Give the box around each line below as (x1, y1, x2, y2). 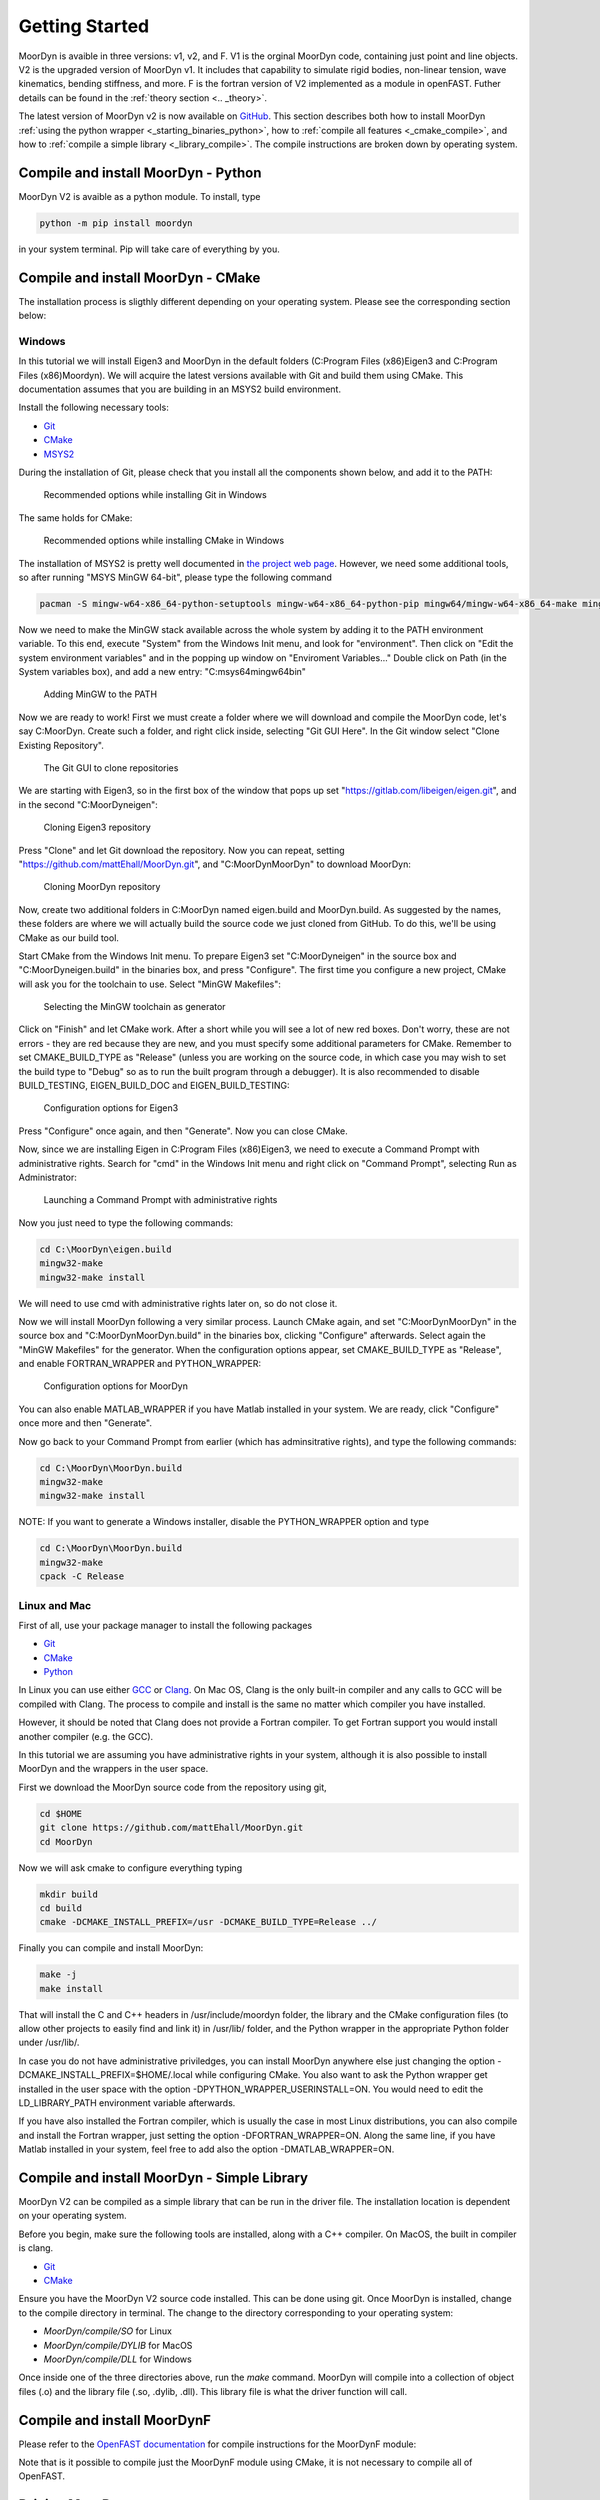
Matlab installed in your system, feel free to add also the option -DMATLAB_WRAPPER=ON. (18, 2143, 395, 2155)
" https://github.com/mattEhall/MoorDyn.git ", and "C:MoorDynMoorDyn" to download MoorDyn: (18, 858, 412, 870)
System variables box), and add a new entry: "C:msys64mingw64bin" (18, 666, 307, 678)
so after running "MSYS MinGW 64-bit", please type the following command (18, 571, 332, 583)
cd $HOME (39, 1808, 83, 1819)
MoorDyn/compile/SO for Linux (43, 2325, 172, 2337)
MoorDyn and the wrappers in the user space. (18, 1763, 209, 1775)
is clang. (18, 2242, 54, 2254)
